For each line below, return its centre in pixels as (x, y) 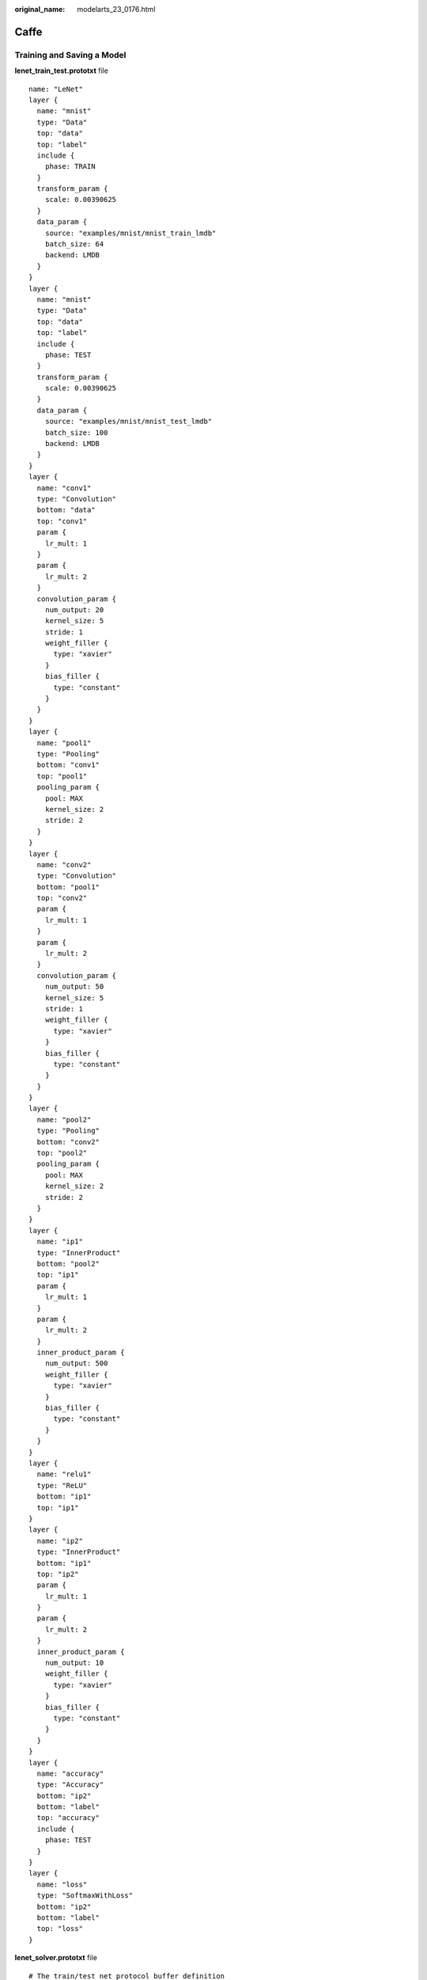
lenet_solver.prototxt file (56, 1958)
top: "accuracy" (68, 1818)
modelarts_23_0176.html (116, 9)
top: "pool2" (62, 1153)
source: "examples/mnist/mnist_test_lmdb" (128, 421)
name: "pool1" (64, 743)
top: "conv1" (62, 521)
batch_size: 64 (74, 244)
